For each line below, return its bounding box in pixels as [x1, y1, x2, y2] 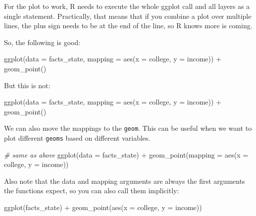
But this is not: [4, 80, 51, 90]
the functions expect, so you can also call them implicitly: [4, 185, 179, 196]
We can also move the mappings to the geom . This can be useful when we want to [4, 123, 252, 133]
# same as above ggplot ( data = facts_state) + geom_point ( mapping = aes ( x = [4, 149, 249, 160]
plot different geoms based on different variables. [4, 133, 151, 143]
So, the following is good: [4, 37, 81, 47]
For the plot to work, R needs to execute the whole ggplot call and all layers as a [4, 1, 250, 11]
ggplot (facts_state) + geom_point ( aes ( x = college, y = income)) [4, 202, 202, 213]
